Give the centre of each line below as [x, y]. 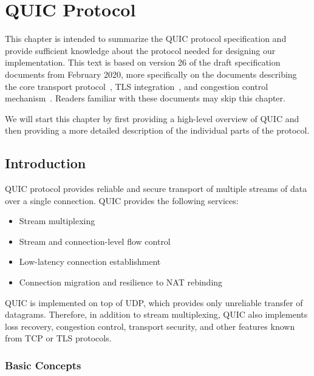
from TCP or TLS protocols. [58, 338]
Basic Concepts [43, 365]
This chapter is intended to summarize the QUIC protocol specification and [146, 39]
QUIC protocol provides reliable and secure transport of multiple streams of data [156, 189]
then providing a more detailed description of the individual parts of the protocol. [157, 130]
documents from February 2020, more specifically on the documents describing [151, 74]
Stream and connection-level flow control [95, 241]
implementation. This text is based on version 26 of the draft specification [143, 62]
